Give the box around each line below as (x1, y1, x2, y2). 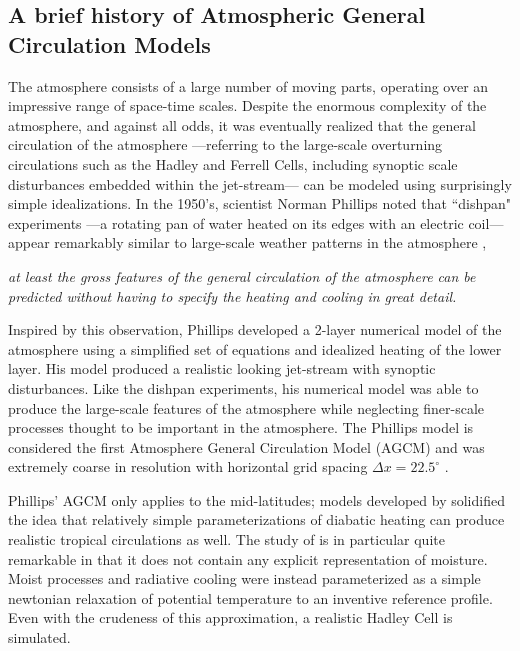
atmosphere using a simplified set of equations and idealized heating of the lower (8, 338, 502, 359)
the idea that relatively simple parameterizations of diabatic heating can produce (8, 509, 505, 530)
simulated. (8, 627, 71, 648)
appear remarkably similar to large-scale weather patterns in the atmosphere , (8, 232, 487, 253)
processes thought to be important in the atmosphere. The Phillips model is (8, 417, 474, 438)
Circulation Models (8, 28, 211, 59)
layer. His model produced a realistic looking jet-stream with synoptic (8, 358, 436, 379)
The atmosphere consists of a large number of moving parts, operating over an (8, 75, 489, 96)
